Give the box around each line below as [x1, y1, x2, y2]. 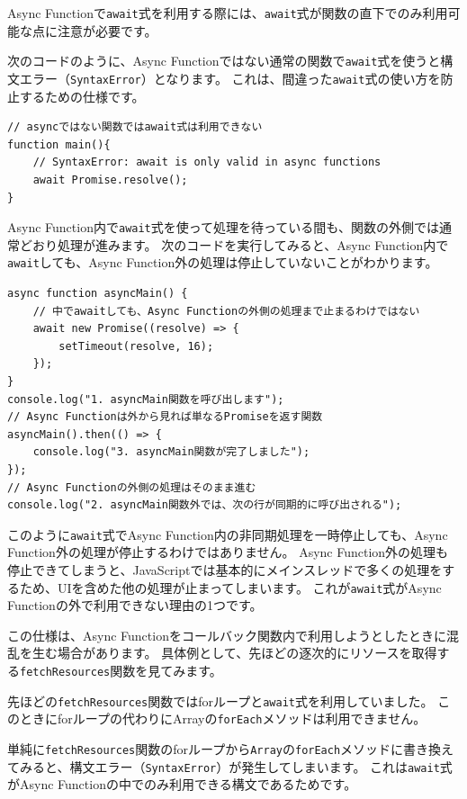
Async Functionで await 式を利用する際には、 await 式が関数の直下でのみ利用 [7, 4, 448, 22]
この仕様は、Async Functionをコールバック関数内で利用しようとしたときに [7, 625, 446, 644]
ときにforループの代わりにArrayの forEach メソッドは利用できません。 [19, 709, 427, 728]
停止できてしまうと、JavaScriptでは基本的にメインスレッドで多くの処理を [7, 561, 443, 579]
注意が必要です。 [57, 21, 157, 40]
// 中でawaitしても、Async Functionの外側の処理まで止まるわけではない [32, 304, 420, 318]
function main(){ [7, 138, 111, 151]
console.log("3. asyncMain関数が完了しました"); [32, 445, 310, 459]
